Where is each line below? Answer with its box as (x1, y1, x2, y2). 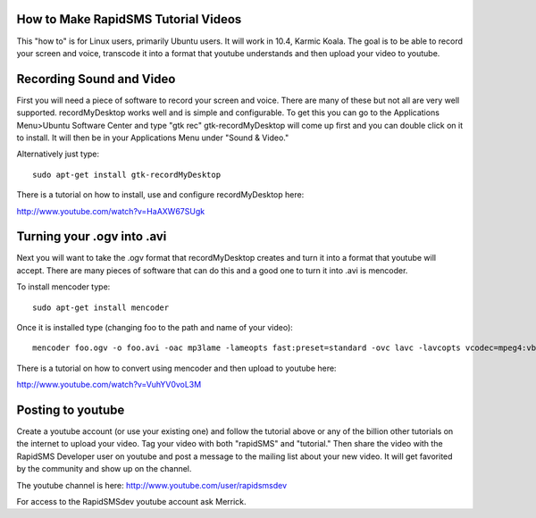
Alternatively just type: (16, 148, 100, 160)
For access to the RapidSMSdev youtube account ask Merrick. (16, 497, 247, 507)
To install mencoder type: (16, 281, 111, 292)
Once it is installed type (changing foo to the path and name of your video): (16, 322, 294, 333)
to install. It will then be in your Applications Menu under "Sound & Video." (16, 132, 289, 143)
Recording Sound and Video (16, 71, 176, 87)
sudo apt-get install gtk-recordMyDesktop (32, 170, 222, 180)
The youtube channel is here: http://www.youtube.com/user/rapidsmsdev (16, 480, 288, 490)
